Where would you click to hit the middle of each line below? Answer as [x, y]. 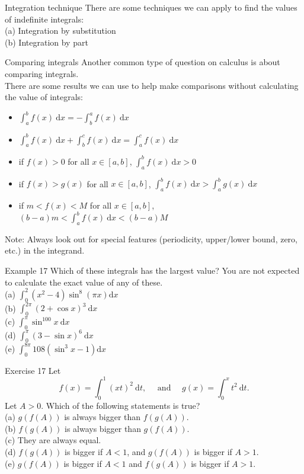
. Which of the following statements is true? [121, 405]
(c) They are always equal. [53, 440]
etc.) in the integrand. [45, 250]
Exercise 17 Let [33, 370]
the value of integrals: [44, 97]
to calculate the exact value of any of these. [84, 282]
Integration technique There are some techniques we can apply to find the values [151, 7]
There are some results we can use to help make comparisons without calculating [152, 85]
